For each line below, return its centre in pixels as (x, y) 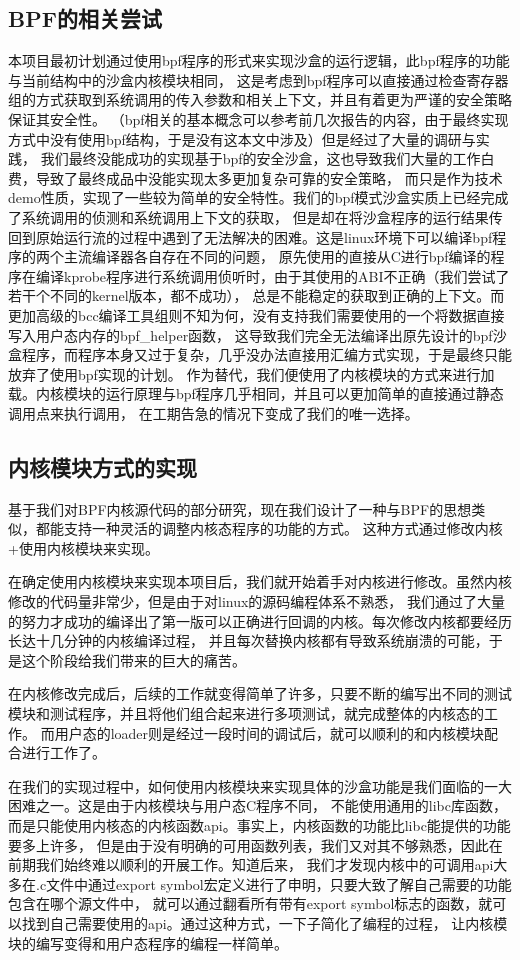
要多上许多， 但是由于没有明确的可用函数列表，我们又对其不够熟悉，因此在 (255, 844)
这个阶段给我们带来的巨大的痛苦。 (133, 659)
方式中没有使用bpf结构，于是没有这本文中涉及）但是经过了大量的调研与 (242, 138)
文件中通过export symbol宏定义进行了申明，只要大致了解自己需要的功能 (279, 883)
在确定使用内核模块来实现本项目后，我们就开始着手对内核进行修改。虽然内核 (260, 581)
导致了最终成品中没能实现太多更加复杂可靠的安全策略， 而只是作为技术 (269, 177)
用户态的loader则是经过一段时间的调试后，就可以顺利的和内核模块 (269, 732)
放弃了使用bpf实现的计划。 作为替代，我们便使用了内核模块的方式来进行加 (251, 373)
